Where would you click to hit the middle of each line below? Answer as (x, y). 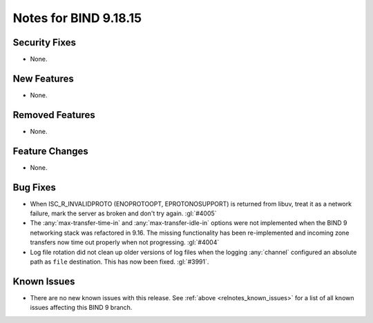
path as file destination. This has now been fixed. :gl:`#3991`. (119, 262)
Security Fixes (44, 42)
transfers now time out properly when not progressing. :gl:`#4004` (125, 242)
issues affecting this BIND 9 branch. (81, 308)
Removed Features (54, 115)
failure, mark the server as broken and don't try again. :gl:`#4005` (123, 213)
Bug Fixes (35, 187)
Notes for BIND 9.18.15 (77, 18)
